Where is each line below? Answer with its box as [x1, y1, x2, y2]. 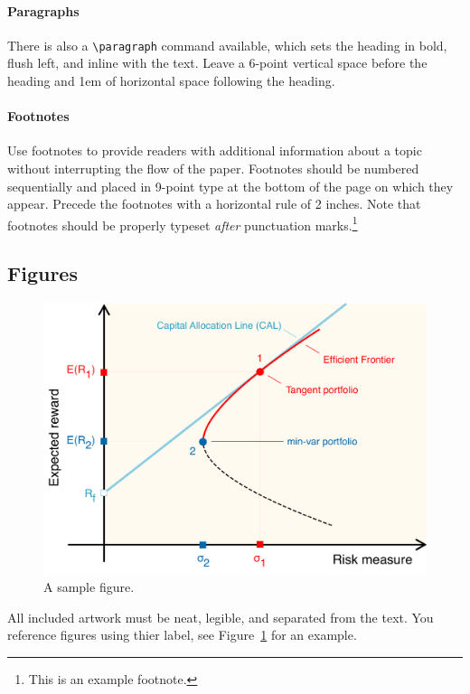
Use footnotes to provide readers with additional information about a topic [7, 141, 422, 160]
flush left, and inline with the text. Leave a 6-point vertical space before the [7, 53, 428, 72]
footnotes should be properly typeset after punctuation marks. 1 [7, 212, 358, 234]
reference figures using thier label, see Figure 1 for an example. [7, 625, 357, 644]
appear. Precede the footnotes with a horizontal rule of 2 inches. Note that [7, 194, 421, 213]
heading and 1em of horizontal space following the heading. [7, 71, 335, 90]
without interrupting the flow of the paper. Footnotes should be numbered [7, 159, 419, 178]
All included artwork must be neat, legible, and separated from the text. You [7, 607, 434, 626]
